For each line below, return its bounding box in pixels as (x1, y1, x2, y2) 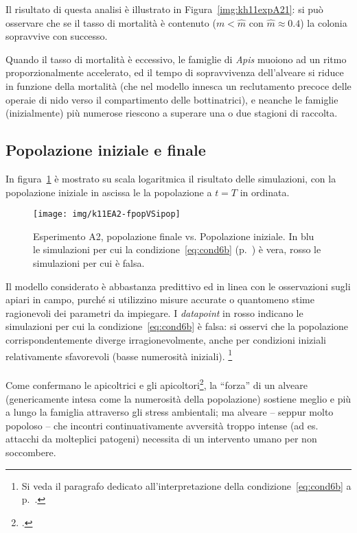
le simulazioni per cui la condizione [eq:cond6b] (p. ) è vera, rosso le (33, 242, 321, 257)
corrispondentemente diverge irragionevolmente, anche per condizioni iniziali (5, 332, 326, 346)
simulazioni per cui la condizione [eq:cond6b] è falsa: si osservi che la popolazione (5, 319, 349, 333)
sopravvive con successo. (5, 29, 108, 43)
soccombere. (5, 445, 56, 460)
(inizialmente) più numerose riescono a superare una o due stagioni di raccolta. (5, 106, 338, 120)
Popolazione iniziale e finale (5, 139, 206, 161)
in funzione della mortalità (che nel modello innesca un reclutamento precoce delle (5, 78, 352, 93)
